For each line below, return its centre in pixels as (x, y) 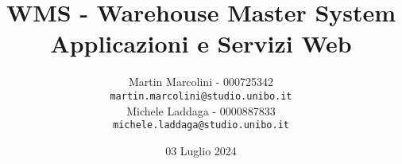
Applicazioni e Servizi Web (201, 43)
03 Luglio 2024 (201, 150)
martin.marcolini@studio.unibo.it (201, 96)
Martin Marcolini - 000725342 (201, 82)
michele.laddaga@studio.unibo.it (201, 125)
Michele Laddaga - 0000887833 (201, 110)
